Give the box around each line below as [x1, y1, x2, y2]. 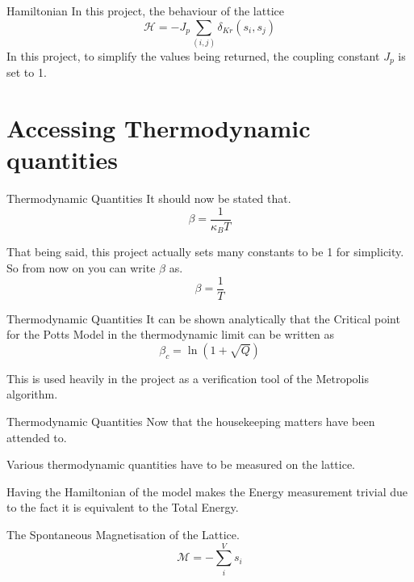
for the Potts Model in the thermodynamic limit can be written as [6, 326, 335, 343]
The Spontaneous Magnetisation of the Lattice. [6, 525, 240, 542]
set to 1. [6, 64, 47, 81]
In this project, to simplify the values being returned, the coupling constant [6, 47, 380, 64]
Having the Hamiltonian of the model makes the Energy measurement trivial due [6, 483, 408, 500]
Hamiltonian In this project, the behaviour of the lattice [6, 2, 284, 19]
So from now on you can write [6, 259, 156, 276]
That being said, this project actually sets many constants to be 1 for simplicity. [6, 243, 404, 260]
